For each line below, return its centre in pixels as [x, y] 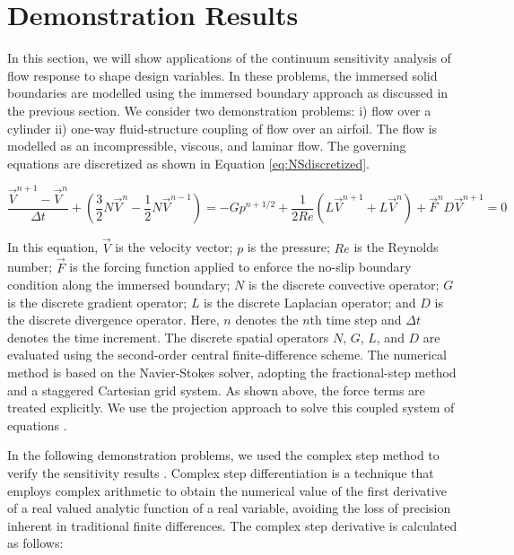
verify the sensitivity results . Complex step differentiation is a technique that [221, 473]
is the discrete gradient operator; [97, 302]
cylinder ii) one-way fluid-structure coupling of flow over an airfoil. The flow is [222, 128]
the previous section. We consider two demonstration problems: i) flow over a [219, 110]
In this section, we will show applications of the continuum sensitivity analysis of [229, 58]
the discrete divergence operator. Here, [113, 320]
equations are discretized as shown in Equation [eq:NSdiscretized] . [188, 163]
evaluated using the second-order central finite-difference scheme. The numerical [227, 355]
